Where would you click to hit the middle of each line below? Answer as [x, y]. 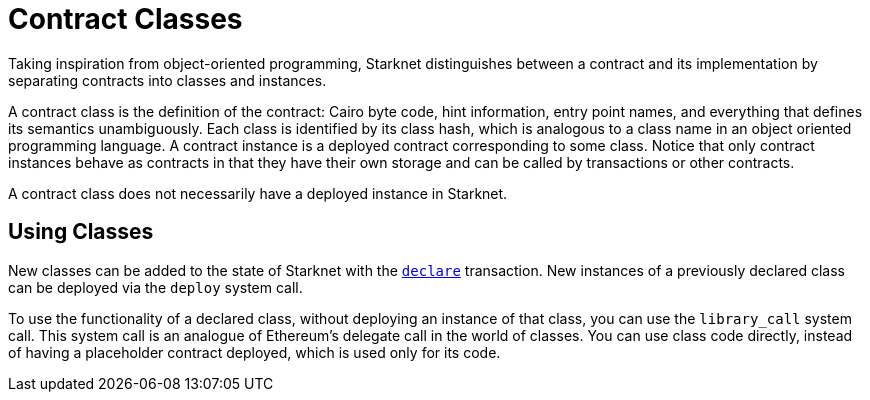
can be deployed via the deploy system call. [155, 287]
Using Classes [81, 232]
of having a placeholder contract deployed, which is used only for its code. [254, 352]
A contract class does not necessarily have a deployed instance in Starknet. [258, 193]
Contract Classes [125, 19]
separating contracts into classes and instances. [167, 80]
